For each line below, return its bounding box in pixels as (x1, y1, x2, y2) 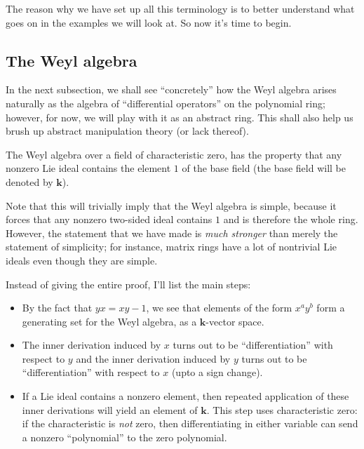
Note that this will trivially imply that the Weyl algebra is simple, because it (6, 198, 337, 213)
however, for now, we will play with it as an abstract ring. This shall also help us (6, 109, 353, 124)
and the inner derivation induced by (76, 351, 231, 366)
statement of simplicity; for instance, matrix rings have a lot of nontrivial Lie (6, 239, 337, 254)
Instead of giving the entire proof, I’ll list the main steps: (6, 276, 251, 291)
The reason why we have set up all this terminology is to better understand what (6, 1, 355, 15)
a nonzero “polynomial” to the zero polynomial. (22, 429, 227, 444)
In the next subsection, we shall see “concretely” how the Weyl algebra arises (6, 82, 337, 97)
